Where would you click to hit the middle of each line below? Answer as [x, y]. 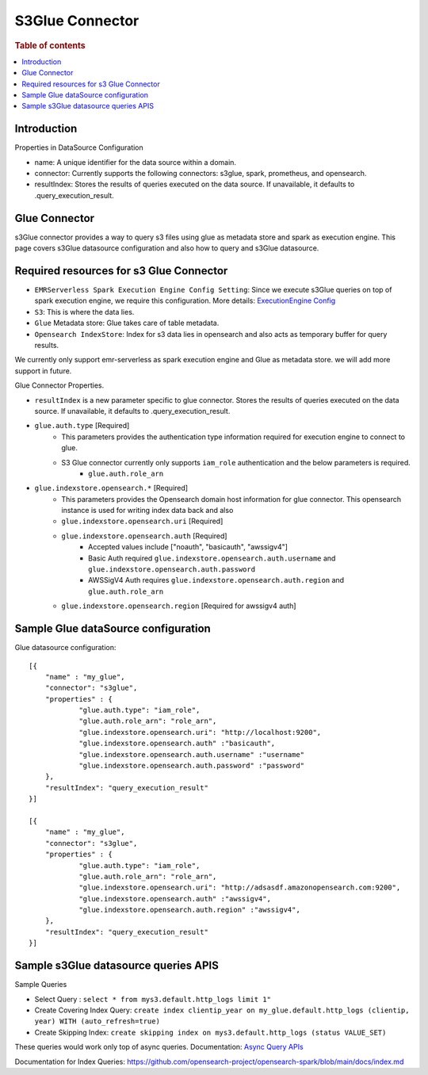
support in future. [43, 371]
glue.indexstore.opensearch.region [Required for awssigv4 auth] [179, 606]
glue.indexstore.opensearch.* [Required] [111, 488]
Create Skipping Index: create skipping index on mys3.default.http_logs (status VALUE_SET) [210, 1032]
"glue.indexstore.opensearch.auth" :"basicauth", [177, 744]
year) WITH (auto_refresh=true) [97, 1021]
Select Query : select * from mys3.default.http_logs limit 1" [153, 999]
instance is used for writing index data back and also [147, 511]
